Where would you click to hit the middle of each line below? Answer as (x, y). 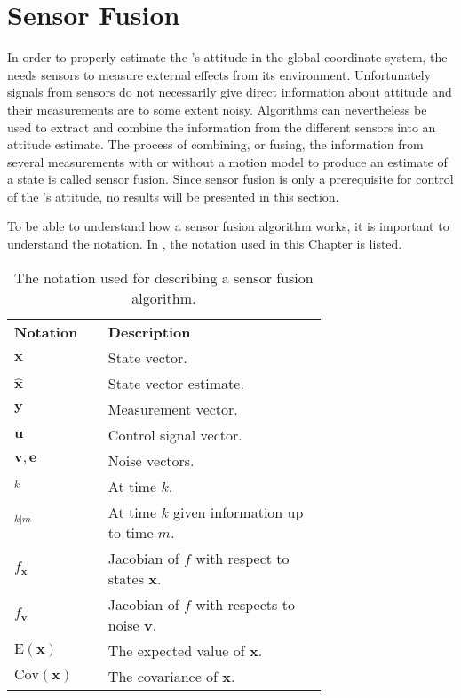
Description (149, 331)
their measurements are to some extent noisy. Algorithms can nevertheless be (217, 109)
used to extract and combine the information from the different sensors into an (222, 127)
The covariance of (163, 676)
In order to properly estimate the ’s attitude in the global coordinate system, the (227, 57)
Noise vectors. (151, 460)
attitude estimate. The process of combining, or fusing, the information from (215, 144)
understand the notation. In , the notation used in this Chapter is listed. (205, 244)
